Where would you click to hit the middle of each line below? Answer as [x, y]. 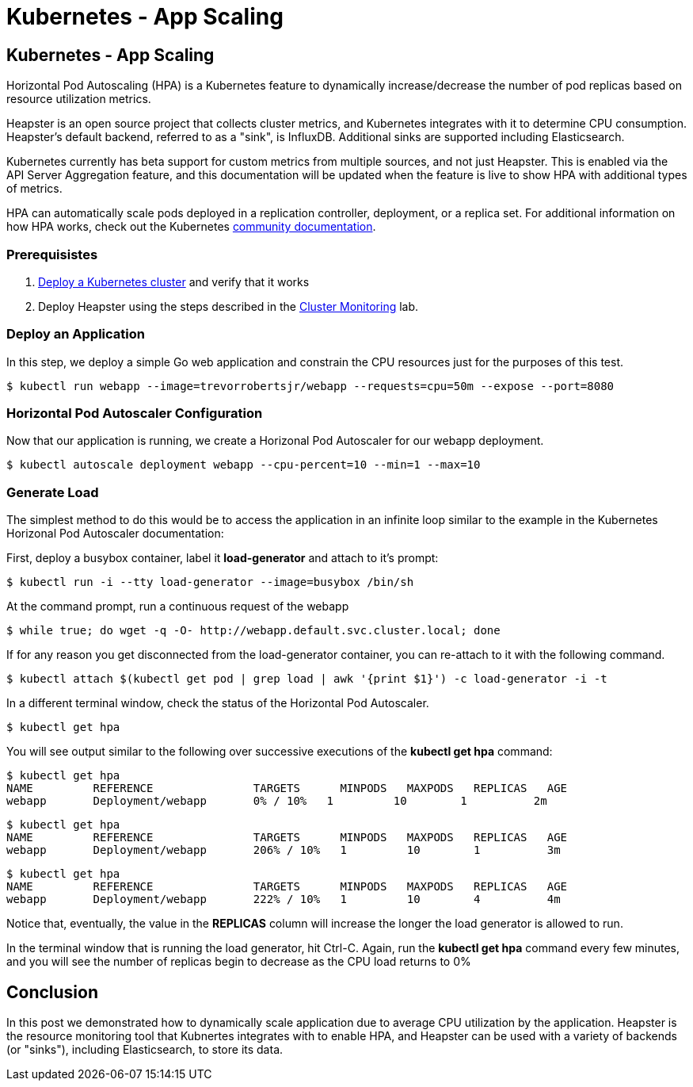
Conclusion [53, 992]
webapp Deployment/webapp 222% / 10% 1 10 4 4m [284, 899]
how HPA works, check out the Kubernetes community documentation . [191, 227]
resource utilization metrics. [79, 99]
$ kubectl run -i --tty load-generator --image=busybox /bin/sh [210, 582]
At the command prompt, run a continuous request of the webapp [178, 607]
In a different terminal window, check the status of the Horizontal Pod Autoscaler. [218, 703]
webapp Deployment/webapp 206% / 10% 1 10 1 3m [284, 850]
